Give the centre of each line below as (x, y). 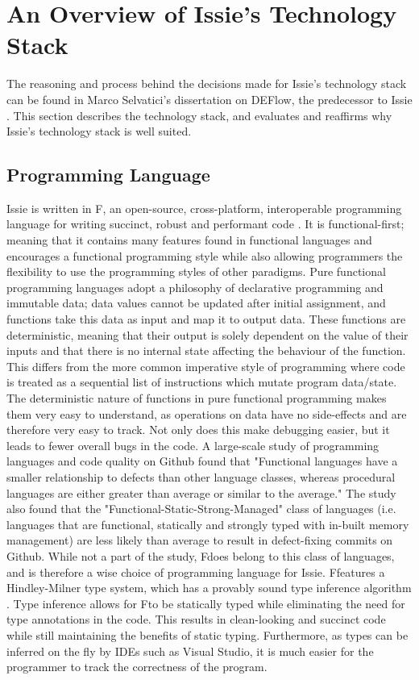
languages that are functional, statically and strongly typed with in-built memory (208, 524)
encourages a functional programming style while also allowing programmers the (205, 255)
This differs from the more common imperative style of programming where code (206, 366)
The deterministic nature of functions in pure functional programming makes (197, 398)
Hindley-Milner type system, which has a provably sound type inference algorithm (209, 588)
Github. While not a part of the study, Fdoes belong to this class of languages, (201, 555)
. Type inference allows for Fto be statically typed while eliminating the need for (206, 603)
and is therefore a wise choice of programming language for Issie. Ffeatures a (196, 572)
